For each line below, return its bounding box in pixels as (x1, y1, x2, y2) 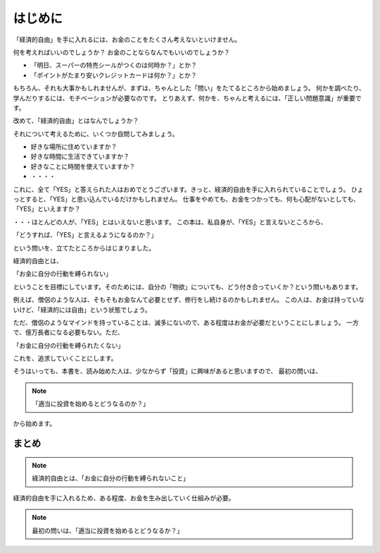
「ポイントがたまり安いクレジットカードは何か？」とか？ (30, 71, 197, 79)
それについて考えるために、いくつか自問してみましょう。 (13, 129, 179, 138)
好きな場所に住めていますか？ (30, 142, 118, 151)
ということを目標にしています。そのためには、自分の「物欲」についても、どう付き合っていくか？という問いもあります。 (13, 282, 362, 291)
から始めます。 (13, 419, 56, 427)
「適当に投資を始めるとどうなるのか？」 (32, 399, 149, 408)
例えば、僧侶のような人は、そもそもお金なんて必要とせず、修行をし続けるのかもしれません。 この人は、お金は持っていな (13, 296, 365, 304)
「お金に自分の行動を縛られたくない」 (13, 341, 125, 349)
